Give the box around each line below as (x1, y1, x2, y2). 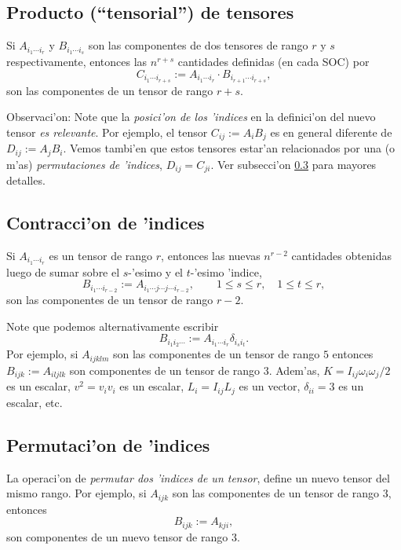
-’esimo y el (128, 263, 184, 280)
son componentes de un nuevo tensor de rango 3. (6, 528, 240, 544)
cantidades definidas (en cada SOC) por (177, 53, 370, 70)
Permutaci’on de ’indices (6, 432, 210, 456)
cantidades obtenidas (291, 247, 392, 263)
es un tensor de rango (49, 247, 153, 263)
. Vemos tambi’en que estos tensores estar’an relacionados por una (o (63, 140, 396, 156)
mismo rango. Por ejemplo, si (6, 485, 147, 501)
